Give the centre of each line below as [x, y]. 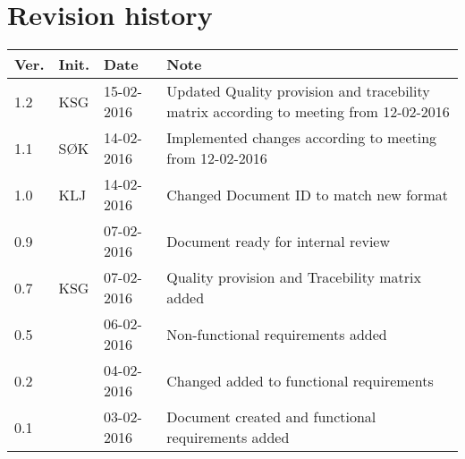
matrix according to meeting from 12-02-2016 [308, 112]
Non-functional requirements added [277, 334]
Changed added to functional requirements [300, 380]
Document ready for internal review [278, 241]
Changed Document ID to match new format [307, 194]
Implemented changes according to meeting [302, 138]
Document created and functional [271, 417]
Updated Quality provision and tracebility [298, 91]
